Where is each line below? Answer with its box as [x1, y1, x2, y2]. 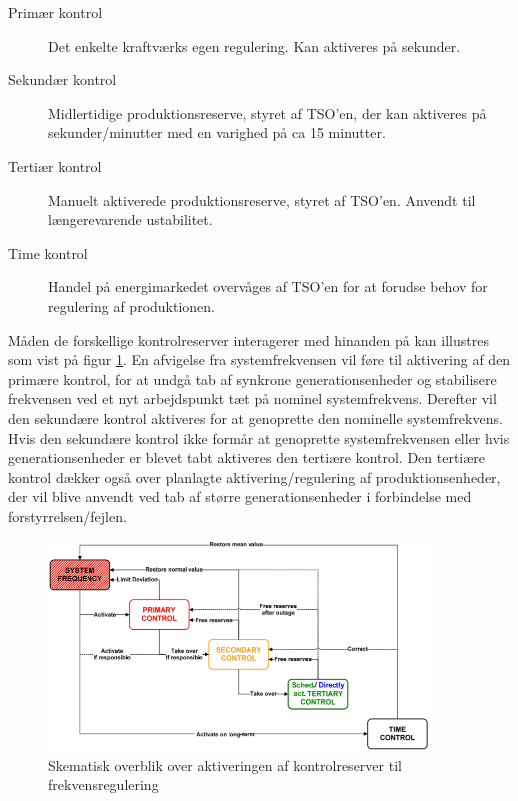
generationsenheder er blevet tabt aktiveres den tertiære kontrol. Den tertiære [8, 447, 486, 468]
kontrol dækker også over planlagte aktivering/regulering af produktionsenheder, [8, 466, 501, 487]
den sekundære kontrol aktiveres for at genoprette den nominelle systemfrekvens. [8, 407, 503, 428]
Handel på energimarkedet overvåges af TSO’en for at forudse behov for [48, 276, 488, 297]
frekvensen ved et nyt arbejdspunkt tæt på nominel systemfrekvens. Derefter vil [8, 388, 497, 409]
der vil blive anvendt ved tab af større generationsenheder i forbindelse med [8, 486, 472, 507]
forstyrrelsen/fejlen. [8, 505, 127, 526]
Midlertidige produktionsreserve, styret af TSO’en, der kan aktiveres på [48, 102, 487, 123]
